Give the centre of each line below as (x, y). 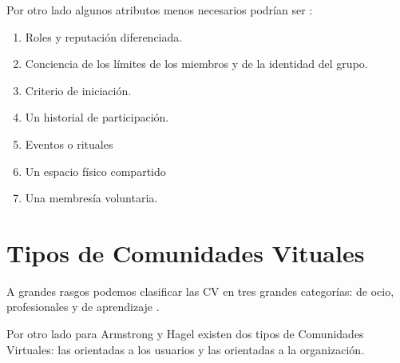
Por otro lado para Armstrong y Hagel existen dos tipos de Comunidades (185, 334)
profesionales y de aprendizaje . (83, 307)
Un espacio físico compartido (95, 171)
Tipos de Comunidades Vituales (186, 252)
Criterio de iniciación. (78, 90)
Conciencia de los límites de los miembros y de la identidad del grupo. (196, 64)
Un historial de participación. (97, 117)
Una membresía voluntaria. (91, 198)
